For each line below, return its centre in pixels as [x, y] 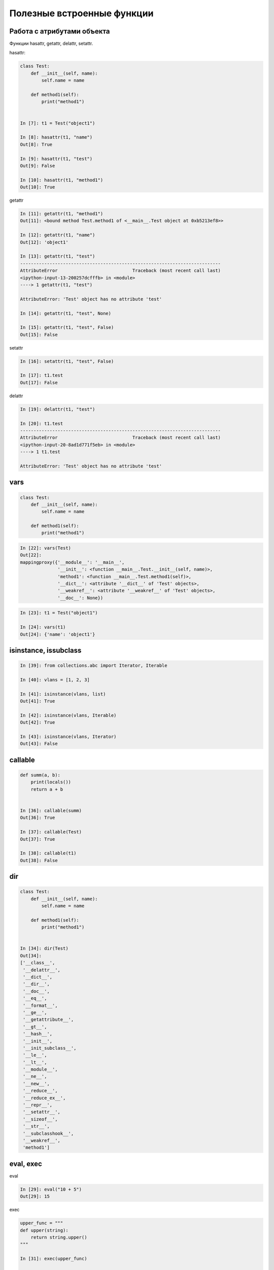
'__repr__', [38, 1105]
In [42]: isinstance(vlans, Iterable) [68, 715]
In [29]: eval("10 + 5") [51, 1189]
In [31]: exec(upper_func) [54, 1259]
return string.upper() [59, 1237]
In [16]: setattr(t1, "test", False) [67, 361]
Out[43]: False [39, 744]
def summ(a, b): [40, 775]
